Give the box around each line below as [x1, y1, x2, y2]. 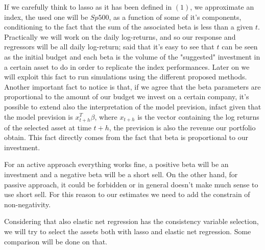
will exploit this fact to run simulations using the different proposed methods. [4, 71, 247, 82]
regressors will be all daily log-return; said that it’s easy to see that [4, 41, 214, 52]
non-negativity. [4, 199, 51, 209]
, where [94, 111, 117, 122]
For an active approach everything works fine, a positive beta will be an [4, 159, 229, 170]
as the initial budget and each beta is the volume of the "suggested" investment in [4, 51, 260, 62]
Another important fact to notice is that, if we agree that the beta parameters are [4, 81, 261, 92]
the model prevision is [4, 111, 73, 122]
